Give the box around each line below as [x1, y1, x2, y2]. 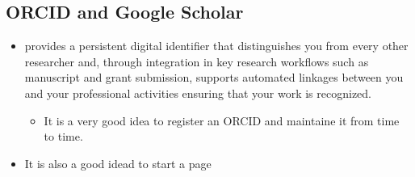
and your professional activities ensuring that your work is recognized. [24, 84, 371, 101]
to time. [44, 128, 83, 145]
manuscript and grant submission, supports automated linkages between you [24, 69, 404, 86]
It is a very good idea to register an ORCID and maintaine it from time [44, 112, 400, 129]
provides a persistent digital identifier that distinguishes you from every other [24, 37, 409, 54]
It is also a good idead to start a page [24, 154, 212, 171]
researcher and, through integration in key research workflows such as [24, 53, 369, 70]
